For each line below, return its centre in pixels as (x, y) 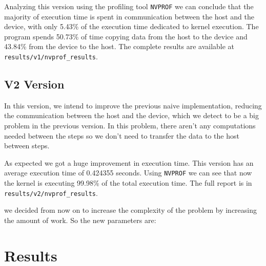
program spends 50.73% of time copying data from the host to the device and (126, 36)
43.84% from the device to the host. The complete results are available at (119, 46)
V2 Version (34, 84)
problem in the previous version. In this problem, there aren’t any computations (130, 126)
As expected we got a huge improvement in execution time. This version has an (129, 162)
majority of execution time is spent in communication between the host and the (129, 16)
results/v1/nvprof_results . (51, 57)
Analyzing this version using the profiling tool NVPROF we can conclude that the (129, 6)
